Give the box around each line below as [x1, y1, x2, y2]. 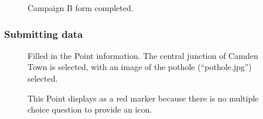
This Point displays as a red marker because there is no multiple [28, 92, 259, 104]
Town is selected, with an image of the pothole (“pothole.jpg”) [28, 61, 252, 73]
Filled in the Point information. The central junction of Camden [28, 49, 258, 61]
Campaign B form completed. [28, 2, 134, 13]
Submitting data [4, 26, 83, 41]
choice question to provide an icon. [28, 103, 152, 116]
